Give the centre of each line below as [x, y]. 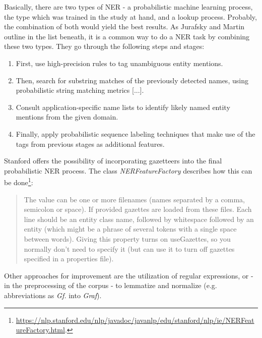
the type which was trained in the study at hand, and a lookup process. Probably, [130, 16]
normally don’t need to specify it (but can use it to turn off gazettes [129, 248]
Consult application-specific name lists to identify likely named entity [123, 107]
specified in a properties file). [69, 259]
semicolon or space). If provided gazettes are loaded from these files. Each [138, 209]
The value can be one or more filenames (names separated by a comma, [134, 199]
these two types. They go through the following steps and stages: [104, 46]
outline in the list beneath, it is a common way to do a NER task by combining [127, 36]
